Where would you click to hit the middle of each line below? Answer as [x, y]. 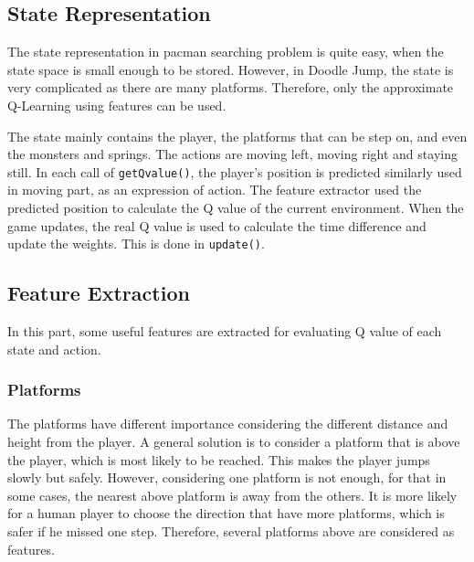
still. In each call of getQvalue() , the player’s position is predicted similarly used [235, 171]
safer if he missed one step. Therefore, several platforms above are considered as [231, 531]
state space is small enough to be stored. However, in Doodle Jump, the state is [231, 69]
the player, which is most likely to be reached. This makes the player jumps [219, 459]
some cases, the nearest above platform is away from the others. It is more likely [232, 495]
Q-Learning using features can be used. [117, 105]
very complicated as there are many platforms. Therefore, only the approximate [231, 87]
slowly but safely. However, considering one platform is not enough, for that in [227, 477]
